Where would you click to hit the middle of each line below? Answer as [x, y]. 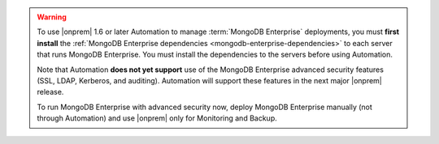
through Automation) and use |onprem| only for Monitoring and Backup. [157, 118]
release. [50, 92]
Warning [52, 17]
